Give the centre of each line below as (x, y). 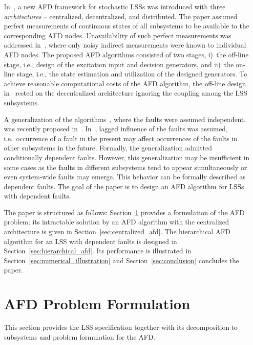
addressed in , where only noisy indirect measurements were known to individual (125, 45)
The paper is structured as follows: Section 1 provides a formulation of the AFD (124, 212)
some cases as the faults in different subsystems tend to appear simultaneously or (126, 167)
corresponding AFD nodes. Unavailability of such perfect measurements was (118, 35)
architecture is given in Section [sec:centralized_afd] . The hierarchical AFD (117, 232)
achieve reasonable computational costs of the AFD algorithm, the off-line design (125, 83)
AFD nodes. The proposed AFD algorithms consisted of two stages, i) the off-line (126, 54)
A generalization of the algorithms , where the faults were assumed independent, (125, 119)
